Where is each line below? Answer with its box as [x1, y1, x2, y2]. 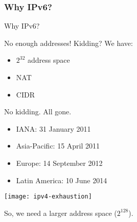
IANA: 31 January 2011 [16, 123, 91, 134]
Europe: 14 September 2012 [16, 157, 103, 168]
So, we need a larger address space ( [4, 207, 117, 218]
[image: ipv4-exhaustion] [4, 193, 92, 201]
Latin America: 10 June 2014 [16, 175, 107, 185]
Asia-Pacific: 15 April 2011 [16, 140, 100, 151]
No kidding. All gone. [4, 106, 72, 117]
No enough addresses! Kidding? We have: [4, 37, 133, 48]
